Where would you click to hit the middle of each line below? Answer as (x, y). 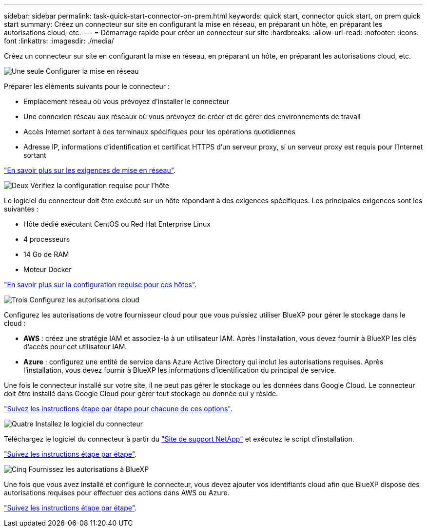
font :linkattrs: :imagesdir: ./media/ (59, 41)
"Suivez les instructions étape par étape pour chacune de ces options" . (118, 409)
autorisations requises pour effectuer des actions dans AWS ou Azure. (117, 493)
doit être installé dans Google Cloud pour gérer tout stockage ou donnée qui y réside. (141, 393)
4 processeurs (47, 239)
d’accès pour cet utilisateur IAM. (75, 347)
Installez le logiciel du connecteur (89, 424)
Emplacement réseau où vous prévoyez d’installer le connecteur (126, 101)
